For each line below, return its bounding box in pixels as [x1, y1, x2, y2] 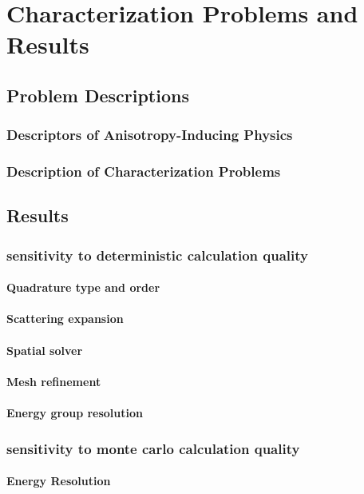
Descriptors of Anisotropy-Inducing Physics [6, 125, 293, 145]
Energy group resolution [6, 404, 143, 420]
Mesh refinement [6, 372, 101, 389]
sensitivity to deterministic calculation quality [6, 245, 308, 265]
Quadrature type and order [6, 279, 160, 296]
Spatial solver [6, 341, 83, 358]
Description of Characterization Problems [6, 161, 281, 181]
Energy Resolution [6, 472, 111, 489]
